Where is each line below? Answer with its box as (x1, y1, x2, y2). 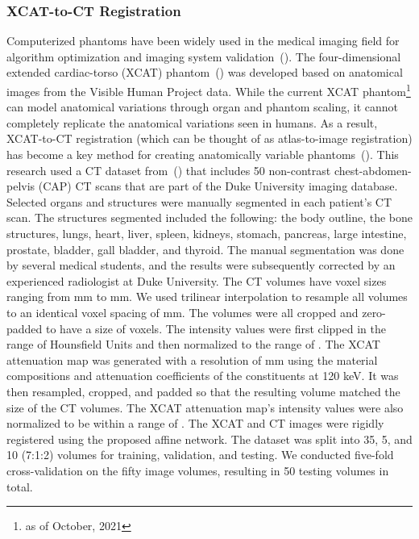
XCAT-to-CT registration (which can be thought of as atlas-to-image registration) (6, 130, 413, 147)
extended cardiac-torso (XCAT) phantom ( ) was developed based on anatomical (6, 64, 403, 81)
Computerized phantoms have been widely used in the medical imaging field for (6, 32, 400, 49)
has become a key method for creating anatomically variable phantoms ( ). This (6, 146, 399, 163)
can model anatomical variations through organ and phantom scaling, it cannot (6, 98, 399, 115)
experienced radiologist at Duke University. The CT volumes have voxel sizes (6, 272, 387, 289)
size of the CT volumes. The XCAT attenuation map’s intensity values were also (6, 399, 404, 416)
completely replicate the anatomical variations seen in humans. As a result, (6, 114, 378, 131)
